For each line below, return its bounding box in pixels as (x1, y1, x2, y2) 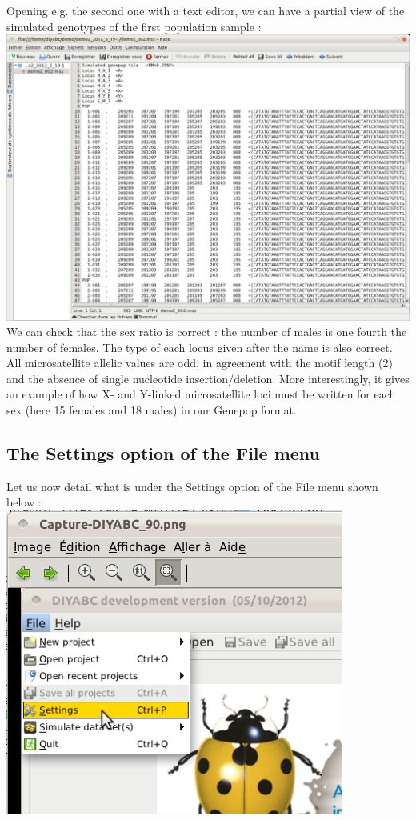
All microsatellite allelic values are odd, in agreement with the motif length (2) (6, 354, 393, 371)
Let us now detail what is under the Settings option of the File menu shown (6, 478, 378, 494)
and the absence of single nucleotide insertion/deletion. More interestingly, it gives (6, 370, 410, 386)
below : (6, 494, 42, 510)
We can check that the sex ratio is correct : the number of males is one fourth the (6, 323, 407, 340)
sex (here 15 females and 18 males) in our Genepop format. (6, 402, 297, 418)
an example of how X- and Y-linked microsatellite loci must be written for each (6, 386, 396, 402)
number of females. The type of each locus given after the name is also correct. (6, 338, 393, 355)
